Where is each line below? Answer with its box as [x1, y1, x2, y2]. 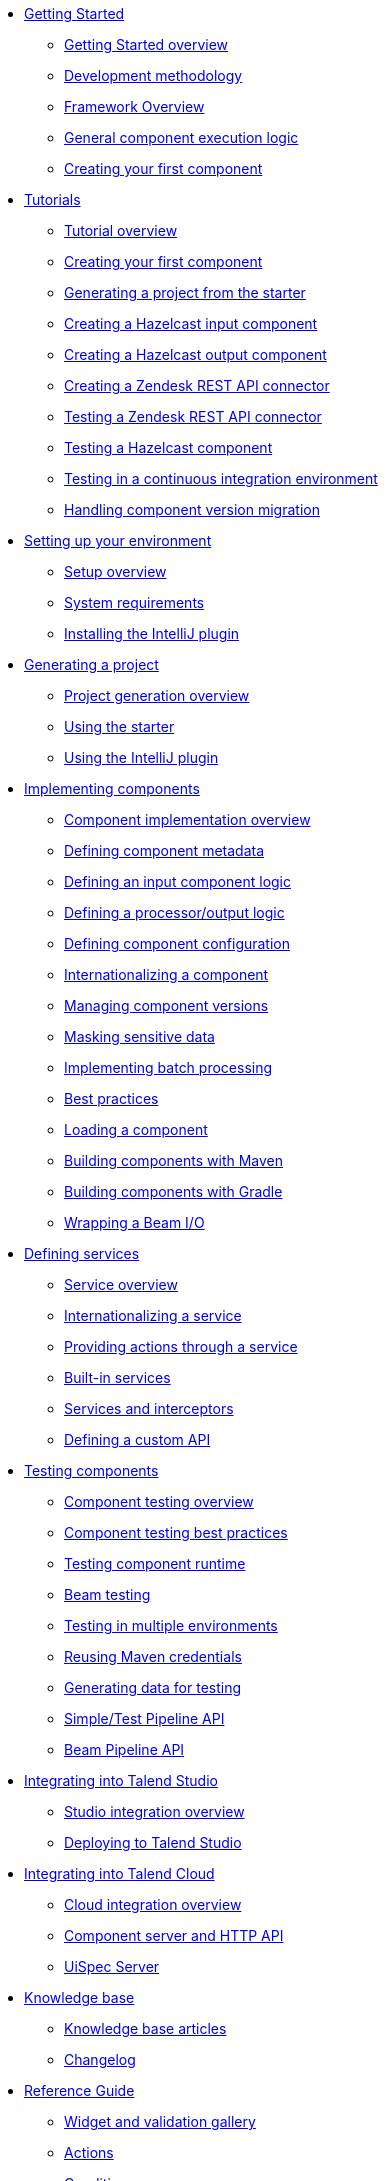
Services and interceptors [64, 1400, 234, 1417]
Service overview [64, 1276, 178, 1293]
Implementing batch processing [64, 1059, 273, 1076]
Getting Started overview [64, 36, 229, 53]
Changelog [64, 2051, 136, 2068]
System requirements [64, 594, 205, 611]
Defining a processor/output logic [64, 904, 285, 921]
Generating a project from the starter [64, 284, 306, 301]
